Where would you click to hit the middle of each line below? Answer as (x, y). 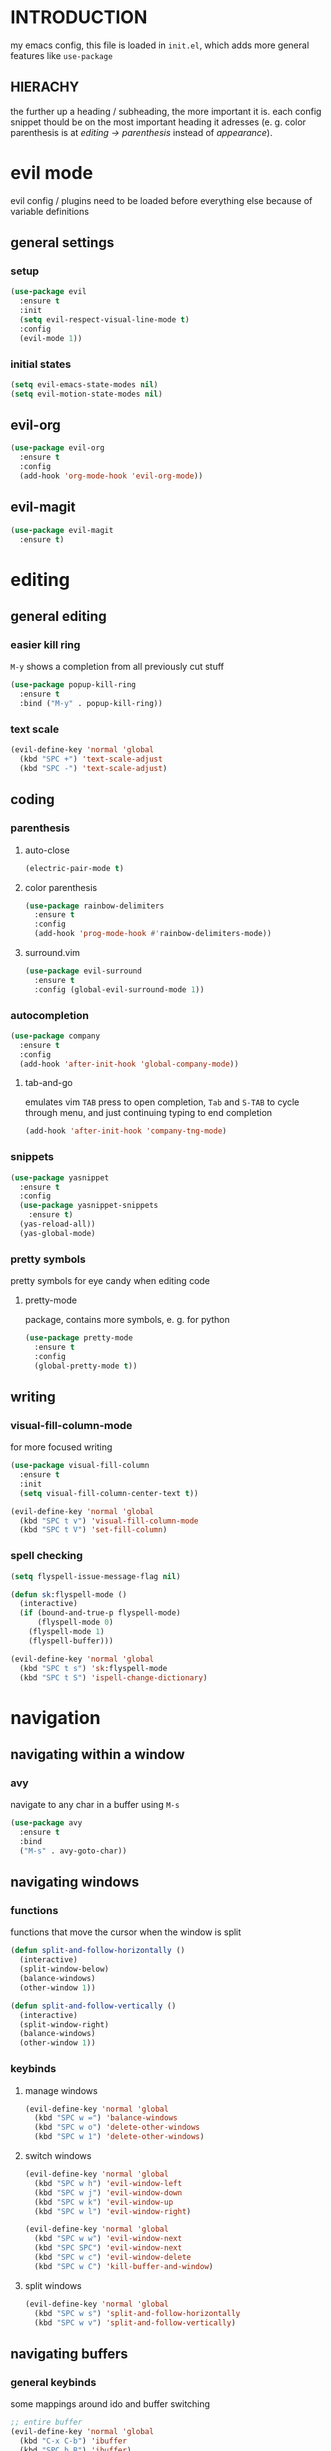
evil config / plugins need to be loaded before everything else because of (161, 200)
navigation (55, 1717)
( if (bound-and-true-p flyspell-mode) (100, 1613)
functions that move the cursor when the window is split (126, 1932)
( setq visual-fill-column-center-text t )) (109, 1493)
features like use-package (61, 55)
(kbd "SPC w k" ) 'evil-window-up (104, 2202)
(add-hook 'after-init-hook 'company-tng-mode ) (125, 1131)
